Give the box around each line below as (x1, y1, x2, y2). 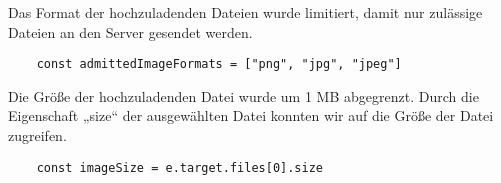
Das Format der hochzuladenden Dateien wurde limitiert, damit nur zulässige (8, 2, 483, 22)
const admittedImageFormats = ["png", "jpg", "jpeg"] (36, 57, 402, 72)
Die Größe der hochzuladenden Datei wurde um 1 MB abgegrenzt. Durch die (8, 85, 479, 106)
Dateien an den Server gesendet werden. (8, 21, 253, 42)
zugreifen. (8, 125, 67, 146)
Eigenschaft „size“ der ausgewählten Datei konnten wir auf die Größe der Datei (8, 105, 494, 126)
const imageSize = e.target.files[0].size (36, 160, 323, 175)
